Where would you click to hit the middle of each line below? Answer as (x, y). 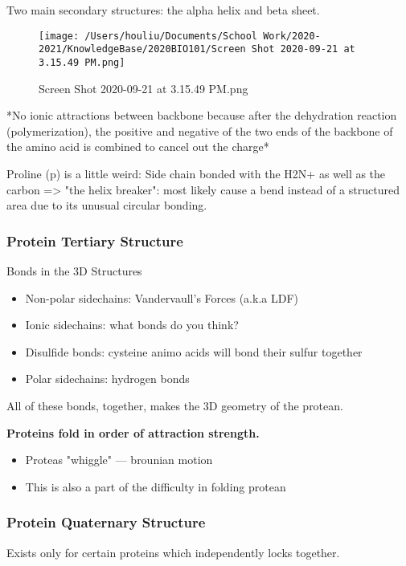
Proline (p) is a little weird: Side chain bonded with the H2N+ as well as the (196, 173)
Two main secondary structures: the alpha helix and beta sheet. (163, 10)
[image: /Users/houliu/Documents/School (148, 36)
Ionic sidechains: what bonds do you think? (132, 325)
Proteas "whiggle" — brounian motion (119, 460)
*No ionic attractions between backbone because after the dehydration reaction (202, 115)
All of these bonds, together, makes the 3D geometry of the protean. (175, 405)
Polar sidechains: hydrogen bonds (107, 379)
